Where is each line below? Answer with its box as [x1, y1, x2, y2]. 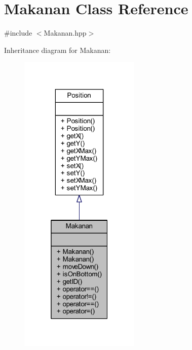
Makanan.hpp [44, 27, 87, 38]
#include [4, 27, 32, 38]
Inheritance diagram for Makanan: [4, 44, 111, 55]
